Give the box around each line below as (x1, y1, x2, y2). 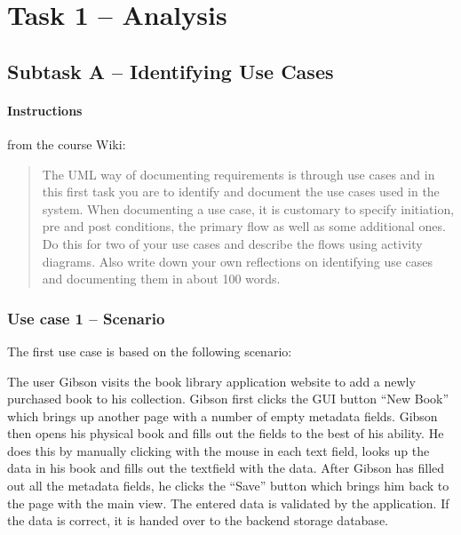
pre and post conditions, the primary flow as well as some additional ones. (42, 217, 446, 236)
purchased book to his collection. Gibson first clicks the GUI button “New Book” (7, 389, 449, 408)
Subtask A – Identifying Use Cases (7, 57, 334, 84)
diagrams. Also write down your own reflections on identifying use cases (42, 252, 433, 270)
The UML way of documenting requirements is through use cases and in (42, 164, 435, 183)
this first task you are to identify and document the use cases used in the (42, 182, 440, 201)
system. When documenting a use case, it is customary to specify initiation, (42, 199, 455, 218)
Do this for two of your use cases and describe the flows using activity (42, 234, 423, 252)
